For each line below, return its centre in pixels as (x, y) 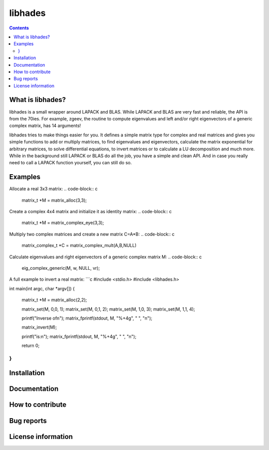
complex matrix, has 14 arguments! (45, 126)
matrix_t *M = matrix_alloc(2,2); (54, 300)
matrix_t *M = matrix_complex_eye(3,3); (63, 223)
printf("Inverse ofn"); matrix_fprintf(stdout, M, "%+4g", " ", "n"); (87, 318)
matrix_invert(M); (39, 327)
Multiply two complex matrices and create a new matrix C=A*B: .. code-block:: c (92, 234)
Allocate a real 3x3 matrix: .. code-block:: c (54, 189)
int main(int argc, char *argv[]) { (42, 288)
